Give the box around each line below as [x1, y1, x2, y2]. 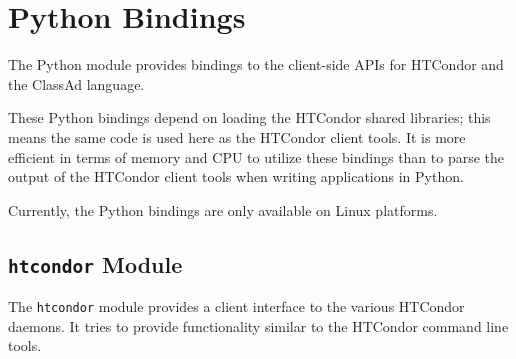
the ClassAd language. [8, 73, 145, 94]
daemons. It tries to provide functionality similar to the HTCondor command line [8, 315, 509, 336]
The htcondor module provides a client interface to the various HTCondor [8, 296, 465, 317]
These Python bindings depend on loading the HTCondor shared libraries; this [8, 107, 491, 128]
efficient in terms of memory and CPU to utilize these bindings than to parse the [8, 146, 505, 167]
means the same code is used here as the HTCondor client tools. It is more [8, 126, 466, 147]
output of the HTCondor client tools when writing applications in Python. [8, 166, 464, 187]
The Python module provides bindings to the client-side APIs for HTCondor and [8, 54, 504, 75]
